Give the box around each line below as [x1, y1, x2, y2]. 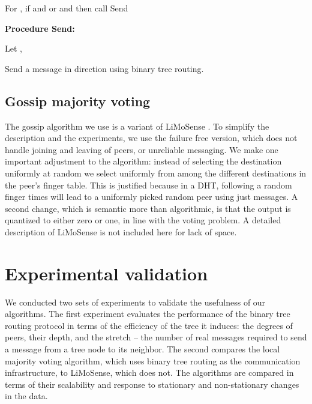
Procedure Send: [5, 22, 75, 34]
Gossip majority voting [5, 91, 151, 110]
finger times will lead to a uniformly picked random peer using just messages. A [5, 190, 298, 203]
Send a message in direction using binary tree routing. [5, 62, 204, 74]
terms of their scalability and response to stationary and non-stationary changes [5, 378, 299, 390]
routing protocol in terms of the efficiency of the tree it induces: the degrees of [5, 319, 293, 331]
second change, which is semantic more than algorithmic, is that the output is [5, 202, 291, 214]
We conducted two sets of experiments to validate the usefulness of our [5, 295, 266, 308]
